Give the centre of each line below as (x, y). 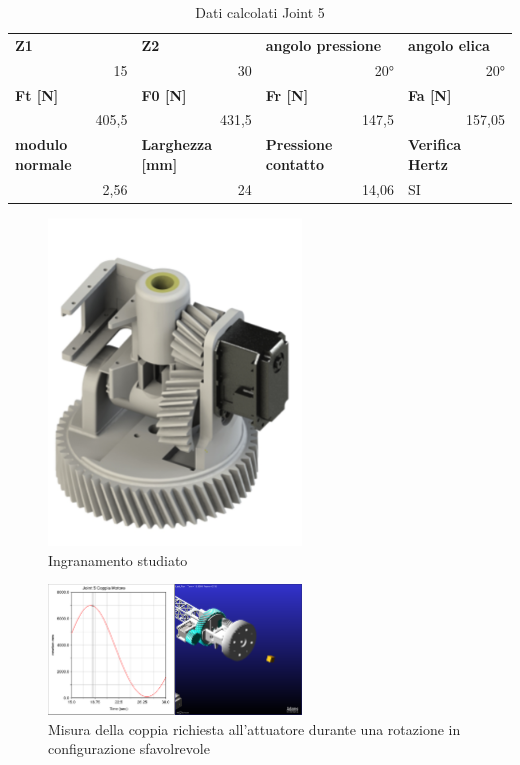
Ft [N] (37, 94)
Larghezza (177, 144)
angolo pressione (323, 44)
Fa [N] (429, 94)
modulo (41, 144)
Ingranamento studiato (118, 559)
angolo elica (448, 44)
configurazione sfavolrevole (129, 748)
